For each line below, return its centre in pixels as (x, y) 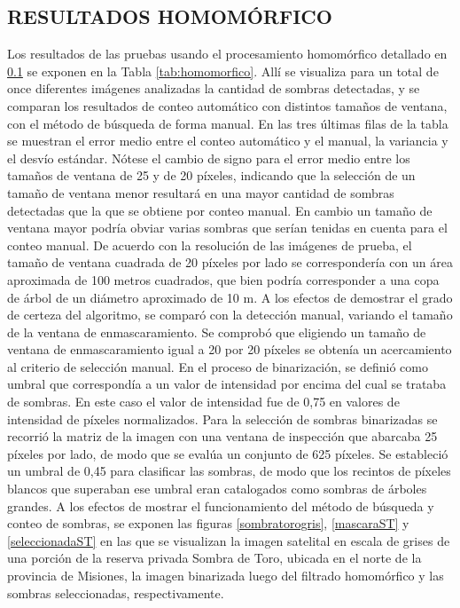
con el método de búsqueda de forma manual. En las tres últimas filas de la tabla (228, 123)
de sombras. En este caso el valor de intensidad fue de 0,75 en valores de (203, 402)
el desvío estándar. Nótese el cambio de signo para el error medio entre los (209, 158)
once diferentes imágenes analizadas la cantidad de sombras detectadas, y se (214, 88)
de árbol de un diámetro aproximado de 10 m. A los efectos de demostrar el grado (230, 297)
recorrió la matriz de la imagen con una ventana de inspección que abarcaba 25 (222, 436)
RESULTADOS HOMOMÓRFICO (170, 16)
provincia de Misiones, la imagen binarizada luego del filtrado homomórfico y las (226, 576)
